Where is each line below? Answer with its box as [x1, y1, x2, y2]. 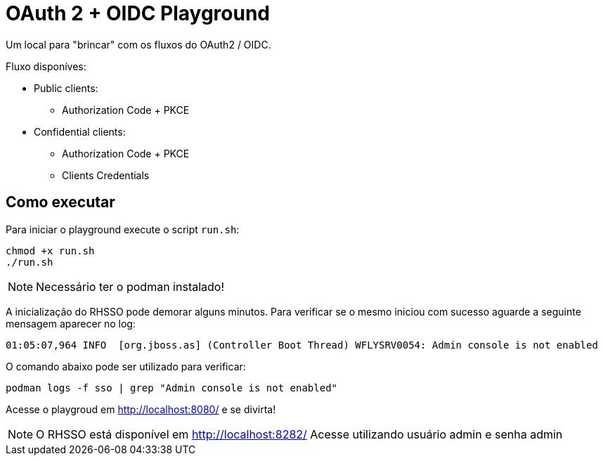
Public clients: [34, 82, 98, 94]
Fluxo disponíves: [6, 60, 86, 72]
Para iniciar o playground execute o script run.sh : [6, 223, 240, 235]
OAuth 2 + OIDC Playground [6, 1, 270, 25]
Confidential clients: [34, 125, 126, 138]
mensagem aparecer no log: [6, 317, 136, 330]
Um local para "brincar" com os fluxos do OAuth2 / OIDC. [6, 38, 271, 51]
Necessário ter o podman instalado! [36, 279, 225, 294]
